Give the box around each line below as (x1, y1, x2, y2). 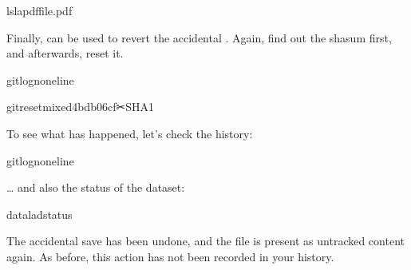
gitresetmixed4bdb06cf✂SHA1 (6, 98, 154, 115)
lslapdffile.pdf (6, 2, 73, 18)
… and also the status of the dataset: (6, 179, 185, 196)
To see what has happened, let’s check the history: (6, 125, 253, 141)
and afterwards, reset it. (6, 45, 124, 62)
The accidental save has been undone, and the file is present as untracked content (6, 232, 405, 249)
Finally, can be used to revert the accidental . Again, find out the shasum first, (6, 29, 392, 46)
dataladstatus (6, 205, 73, 222)
